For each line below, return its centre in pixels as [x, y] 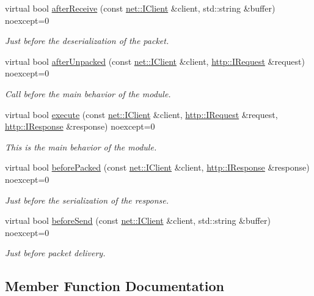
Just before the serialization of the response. [87, 200]
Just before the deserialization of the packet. [87, 41]
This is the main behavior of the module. [81, 146]
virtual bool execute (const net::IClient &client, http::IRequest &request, [141, 114]
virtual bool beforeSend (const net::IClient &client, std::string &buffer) [138, 220]
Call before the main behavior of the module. [88, 93]
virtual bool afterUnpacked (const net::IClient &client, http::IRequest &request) [155, 61]
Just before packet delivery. [55, 253]
